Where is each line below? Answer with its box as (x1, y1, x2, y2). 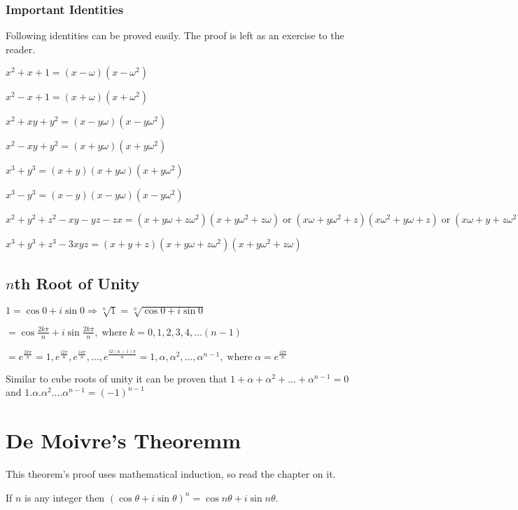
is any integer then (24, 490, 105, 504)
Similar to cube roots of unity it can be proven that (6, 371, 227, 385)
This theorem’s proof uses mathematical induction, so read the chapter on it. (6, 467, 336, 481)
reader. (6, 41, 36, 56)
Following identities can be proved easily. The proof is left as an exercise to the (6, 28, 344, 43)
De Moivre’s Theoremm (6, 426, 241, 455)
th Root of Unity (14, 272, 140, 294)
